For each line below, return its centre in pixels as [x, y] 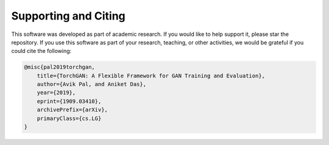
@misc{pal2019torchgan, [60, 67]
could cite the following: [41, 51]
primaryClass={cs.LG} [69, 118]
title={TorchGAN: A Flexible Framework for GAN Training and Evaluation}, [151, 76]
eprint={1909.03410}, [69, 101]
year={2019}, [56, 93]
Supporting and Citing [69, 16]
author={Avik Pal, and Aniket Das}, [91, 84]
